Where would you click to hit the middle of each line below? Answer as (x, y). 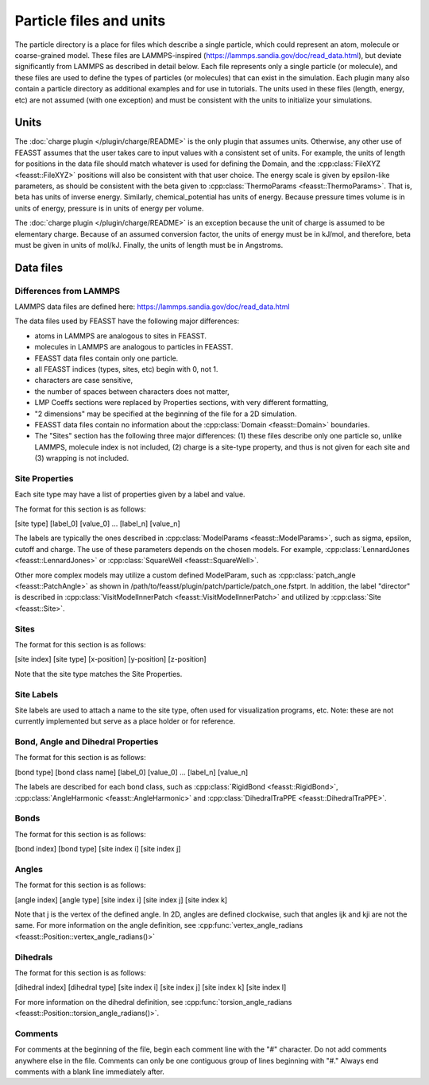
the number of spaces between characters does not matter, (132, 391)
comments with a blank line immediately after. (89, 1071)
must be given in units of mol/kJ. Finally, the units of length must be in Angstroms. (149, 245)
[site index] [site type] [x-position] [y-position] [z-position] (110, 659)
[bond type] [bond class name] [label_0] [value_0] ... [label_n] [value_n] (131, 772)
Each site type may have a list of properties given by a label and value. (130, 494)
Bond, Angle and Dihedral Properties (87, 742)
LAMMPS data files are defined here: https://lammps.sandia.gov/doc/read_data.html (152, 307)
